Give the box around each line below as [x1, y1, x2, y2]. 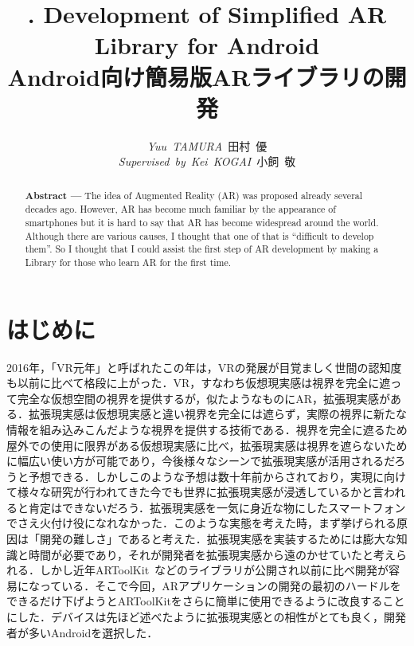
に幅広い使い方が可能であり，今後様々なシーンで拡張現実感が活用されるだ [6, 452, 395, 469]
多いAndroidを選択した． [28, 624, 158, 640]
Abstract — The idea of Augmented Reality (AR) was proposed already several [25, 188, 363, 202]
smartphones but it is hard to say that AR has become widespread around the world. [25, 215, 379, 229]
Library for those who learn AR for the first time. [25, 255, 232, 268]
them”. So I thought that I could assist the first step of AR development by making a [25, 242, 379, 256]
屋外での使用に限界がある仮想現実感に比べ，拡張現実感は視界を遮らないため [6, 437, 408, 453]
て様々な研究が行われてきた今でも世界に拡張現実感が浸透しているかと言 [6, 484, 385, 500]
